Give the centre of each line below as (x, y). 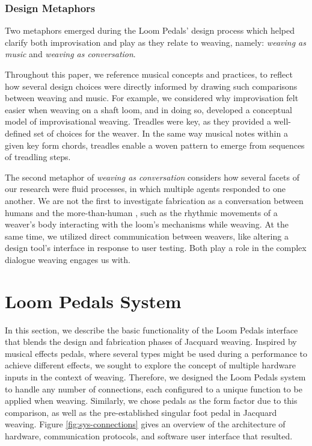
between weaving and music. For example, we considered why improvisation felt (152, 98)
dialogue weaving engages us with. (68, 259)
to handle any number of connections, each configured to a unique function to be (154, 389)
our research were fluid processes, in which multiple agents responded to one (145, 189)
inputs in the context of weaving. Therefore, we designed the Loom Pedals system (155, 377)
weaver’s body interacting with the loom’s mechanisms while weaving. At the (147, 224)
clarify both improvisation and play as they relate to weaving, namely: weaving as (155, 42)
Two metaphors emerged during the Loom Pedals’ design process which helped (150, 30)
